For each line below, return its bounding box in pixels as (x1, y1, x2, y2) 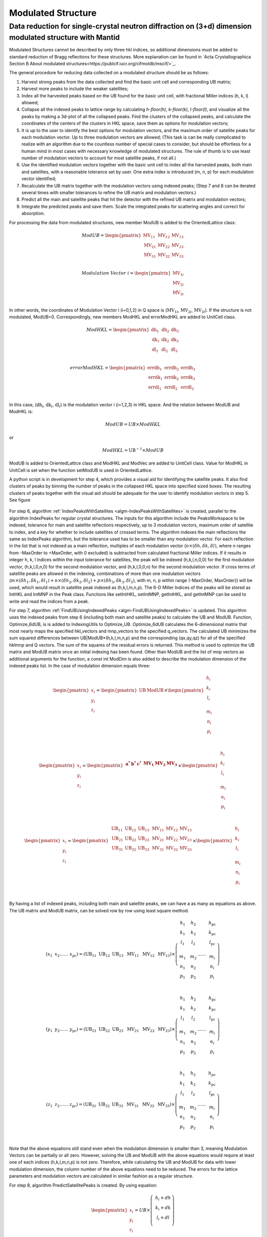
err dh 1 (147, 365, 162, 372)
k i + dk (155, 1205, 171, 1212)
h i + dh (155, 1195, 172, 1202)
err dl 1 (148, 384, 162, 391)
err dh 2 (164, 365, 179, 372)
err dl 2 (164, 384, 178, 391)
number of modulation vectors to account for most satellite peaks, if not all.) (21, 155, 177, 161)
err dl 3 (180, 384, 194, 391)
